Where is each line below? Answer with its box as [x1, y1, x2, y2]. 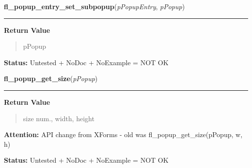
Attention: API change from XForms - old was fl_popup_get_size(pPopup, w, [4, 129, 243, 140]
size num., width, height [23, 113, 94, 123]
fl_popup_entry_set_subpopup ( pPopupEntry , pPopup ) [4, 1, 185, 11]
